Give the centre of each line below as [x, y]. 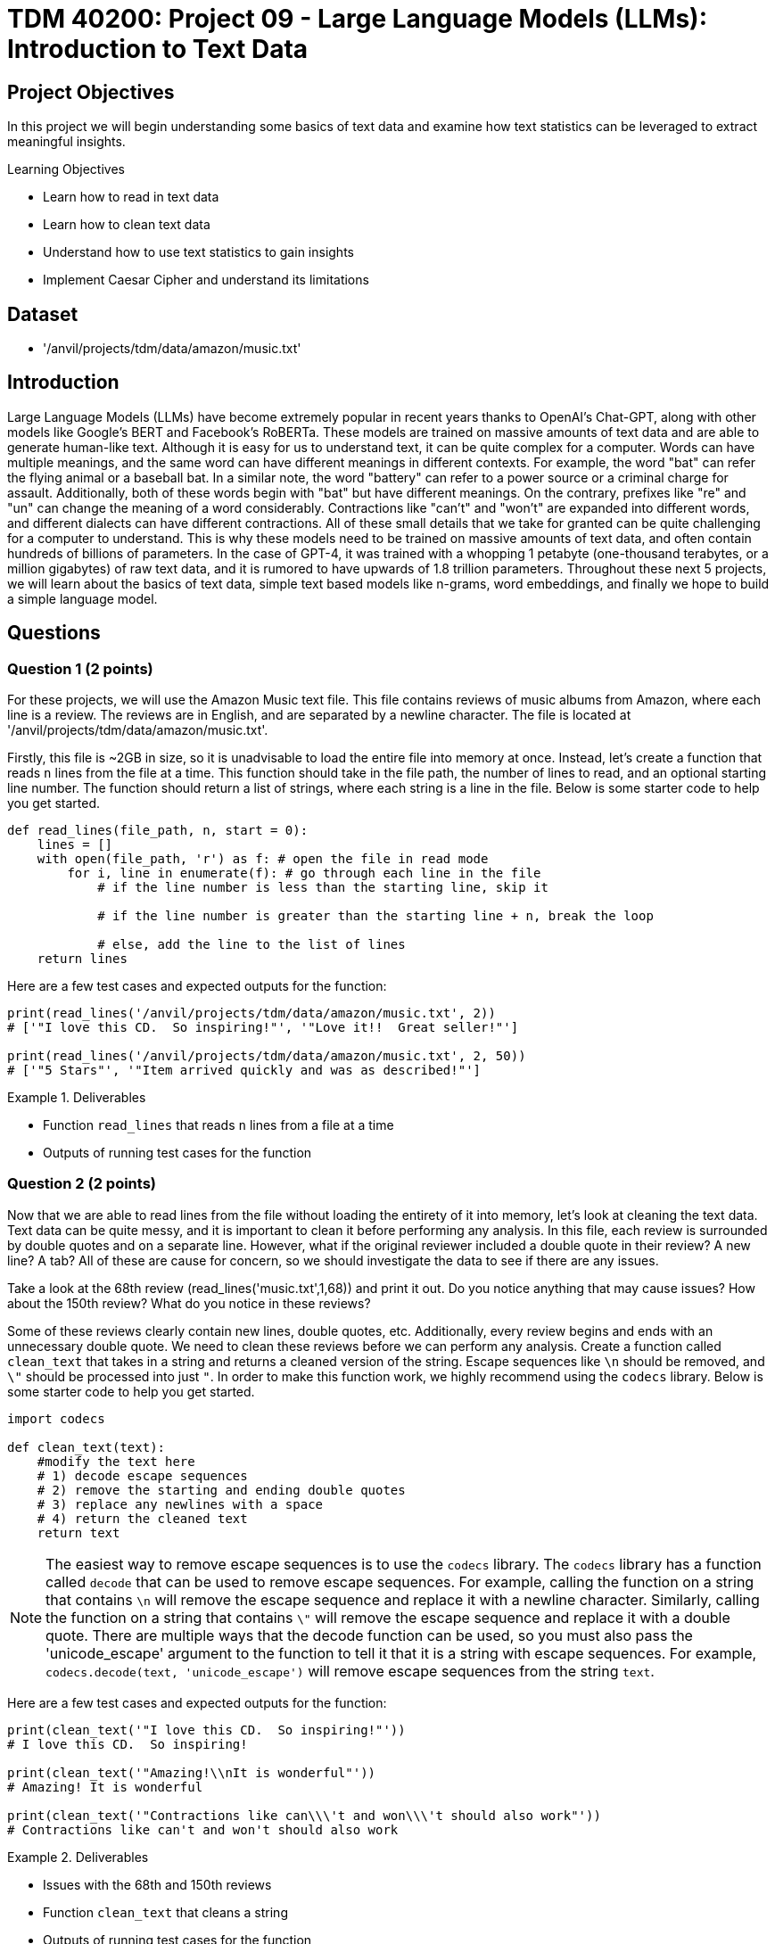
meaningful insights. [66, 142]
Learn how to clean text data [127, 225]
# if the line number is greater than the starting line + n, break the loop [375, 916]
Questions [54, 633]
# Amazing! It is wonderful [105, 1787]
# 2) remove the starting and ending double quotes [221, 1490]
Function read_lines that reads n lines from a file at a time [218, 1125]
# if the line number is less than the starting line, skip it [323, 888]
